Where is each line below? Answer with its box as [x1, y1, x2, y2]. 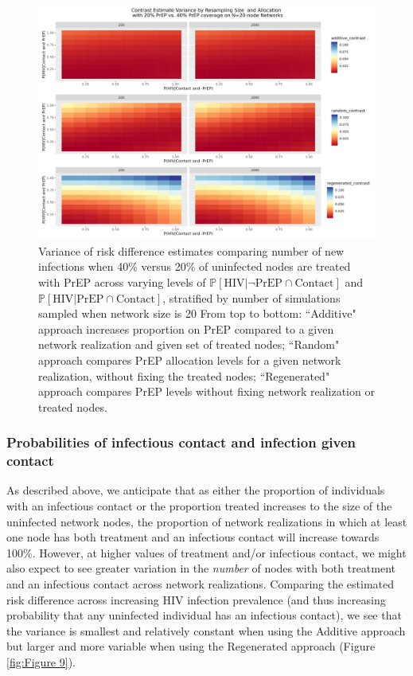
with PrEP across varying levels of [38, 273, 206, 290]
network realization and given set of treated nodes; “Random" [38, 336, 340, 353]
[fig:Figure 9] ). [6, 653, 76, 670]
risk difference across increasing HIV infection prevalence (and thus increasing [6, 591, 386, 608]
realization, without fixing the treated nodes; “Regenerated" [38, 367, 330, 384]
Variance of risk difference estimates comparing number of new [38, 242, 345, 259]
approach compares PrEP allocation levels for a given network [38, 351, 341, 368]
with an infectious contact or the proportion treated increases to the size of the [6, 498, 392, 514]
